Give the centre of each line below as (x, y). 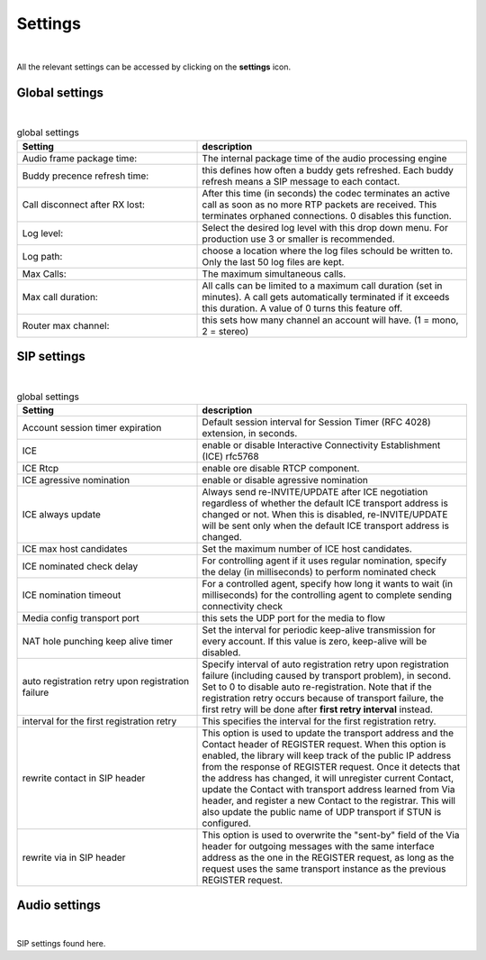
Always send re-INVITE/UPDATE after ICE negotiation (315, 491)
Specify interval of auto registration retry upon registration (325, 664)
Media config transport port (81, 617)
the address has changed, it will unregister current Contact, (328, 778)
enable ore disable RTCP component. (281, 468)
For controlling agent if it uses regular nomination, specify (324, 561)
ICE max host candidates (75, 548)
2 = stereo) (225, 331)
